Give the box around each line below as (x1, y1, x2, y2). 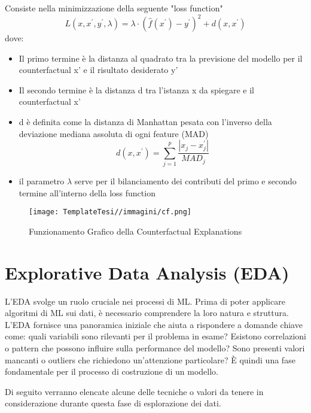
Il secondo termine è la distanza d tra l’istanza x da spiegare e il (19, 83, 254, 96)
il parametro (19, 175, 65, 187)
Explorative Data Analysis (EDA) (5, 260, 289, 284)
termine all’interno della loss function (19, 186, 155, 199)
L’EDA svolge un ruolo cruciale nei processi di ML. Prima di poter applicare (5, 294, 285, 307)
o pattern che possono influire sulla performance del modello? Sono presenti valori (5, 341, 305, 354)
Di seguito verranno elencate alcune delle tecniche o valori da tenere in (5, 385, 264, 397)
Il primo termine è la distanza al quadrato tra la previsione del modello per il (19, 51, 303, 64)
